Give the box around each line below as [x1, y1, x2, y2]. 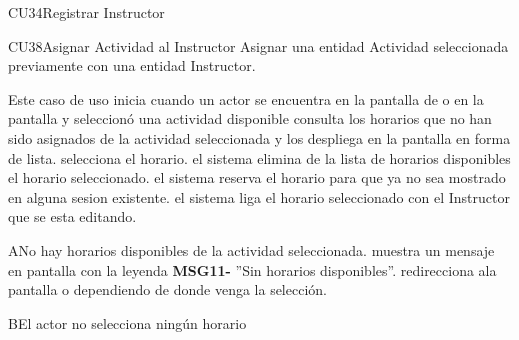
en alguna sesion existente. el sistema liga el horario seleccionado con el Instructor [8, 186, 510, 207]
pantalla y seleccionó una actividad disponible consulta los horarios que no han [8, 108, 492, 129]
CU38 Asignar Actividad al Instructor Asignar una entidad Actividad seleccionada [8, 35, 509, 56]
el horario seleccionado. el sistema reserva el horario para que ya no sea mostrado [8, 167, 506, 188]
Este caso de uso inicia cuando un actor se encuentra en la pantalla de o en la [8, 88, 484, 109]
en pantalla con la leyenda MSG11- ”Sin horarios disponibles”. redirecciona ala [8, 259, 497, 280]
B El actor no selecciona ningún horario [8, 312, 247, 333]
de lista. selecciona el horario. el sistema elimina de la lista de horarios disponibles [8, 147, 511, 168]
